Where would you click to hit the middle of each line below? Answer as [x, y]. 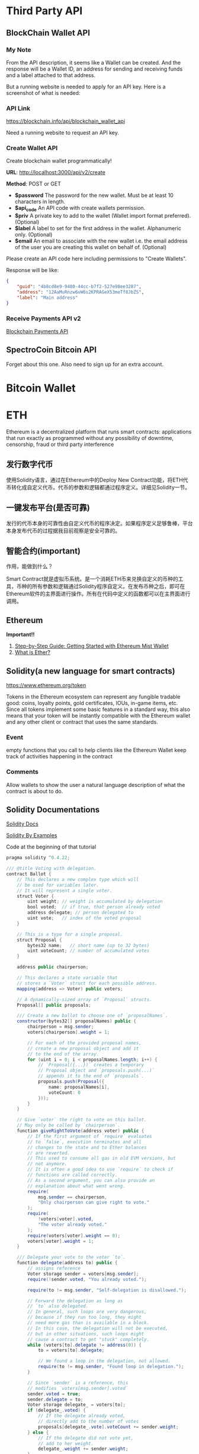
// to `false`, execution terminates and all [85, 1142]
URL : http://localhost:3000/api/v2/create [56, 173]
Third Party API [44, 11]
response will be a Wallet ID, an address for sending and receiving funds [94, 69]
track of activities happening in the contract [59, 757]
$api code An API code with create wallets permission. [80, 209]
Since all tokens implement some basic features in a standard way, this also [98, 709]
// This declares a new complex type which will [78, 879]
